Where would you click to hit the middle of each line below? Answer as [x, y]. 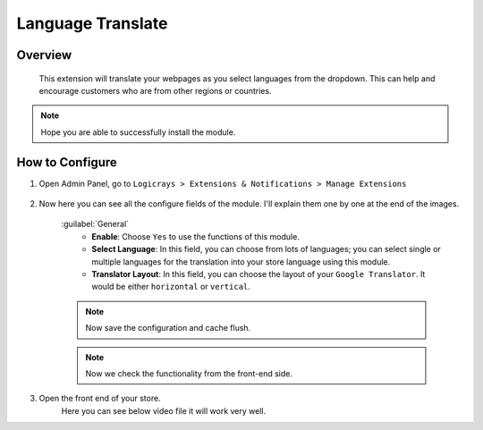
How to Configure [67, 162]
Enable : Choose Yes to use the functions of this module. [195, 236]
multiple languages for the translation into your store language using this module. [241, 261]
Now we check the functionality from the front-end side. [189, 373]
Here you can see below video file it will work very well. [164, 410]
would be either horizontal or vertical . [171, 287]
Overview [44, 55]
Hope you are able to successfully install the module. [138, 132]
